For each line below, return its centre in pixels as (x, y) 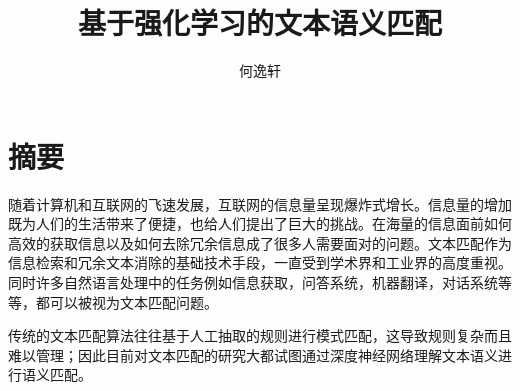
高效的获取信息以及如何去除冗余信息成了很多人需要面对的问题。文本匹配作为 (260, 242)
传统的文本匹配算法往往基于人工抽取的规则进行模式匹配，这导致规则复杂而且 (260, 335)
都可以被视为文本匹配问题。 (126, 301)
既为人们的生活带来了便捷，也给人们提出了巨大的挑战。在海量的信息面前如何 (260, 223)
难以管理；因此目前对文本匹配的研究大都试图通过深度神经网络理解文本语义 (253, 354)
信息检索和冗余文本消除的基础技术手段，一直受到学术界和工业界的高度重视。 (260, 262)
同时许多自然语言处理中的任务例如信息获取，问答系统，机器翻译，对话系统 (253, 282)
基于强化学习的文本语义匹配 (259, 22)
